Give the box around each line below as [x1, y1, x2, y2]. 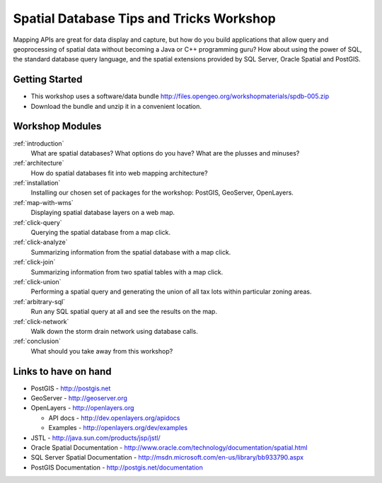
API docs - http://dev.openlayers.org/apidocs [48, 414, 180, 422]
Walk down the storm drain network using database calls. [30, 327, 198, 335]
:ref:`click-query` [13, 218, 63, 226]
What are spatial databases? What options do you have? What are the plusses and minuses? [30, 149, 300, 157]
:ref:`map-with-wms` [13, 198, 74, 206]
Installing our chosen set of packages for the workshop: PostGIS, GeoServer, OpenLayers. [30, 188, 294, 197]
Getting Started [13, 74, 83, 86]
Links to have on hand [13, 365, 112, 378]
